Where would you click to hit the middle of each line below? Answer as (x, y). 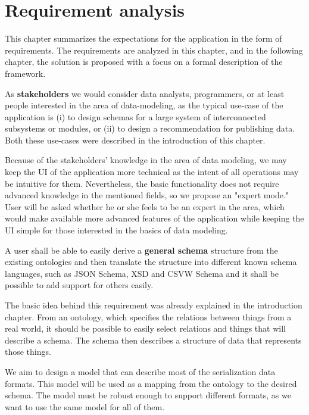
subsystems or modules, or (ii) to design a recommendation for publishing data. (150, 128)
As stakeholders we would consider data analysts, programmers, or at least (145, 93)
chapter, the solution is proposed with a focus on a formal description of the (144, 62)
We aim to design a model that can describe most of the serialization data (140, 371)
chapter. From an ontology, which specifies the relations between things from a (148, 316)
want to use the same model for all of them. (85, 406)
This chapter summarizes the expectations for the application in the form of (143, 38)
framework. (25, 73)
